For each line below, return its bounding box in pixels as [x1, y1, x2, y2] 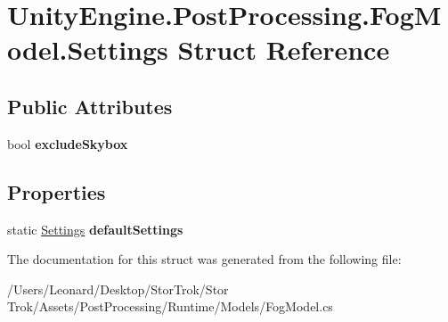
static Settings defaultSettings [7, 219, 183, 238]
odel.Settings [7, 31, 168, 68]
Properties [7, 178, 106, 205]
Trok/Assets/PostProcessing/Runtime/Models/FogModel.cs [7, 297, 333, 316]
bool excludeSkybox [7, 134, 128, 153]
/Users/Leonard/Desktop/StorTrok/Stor [7, 279, 229, 298]
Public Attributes [7, 92, 173, 120]
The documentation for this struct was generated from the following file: [7, 250, 402, 268]
